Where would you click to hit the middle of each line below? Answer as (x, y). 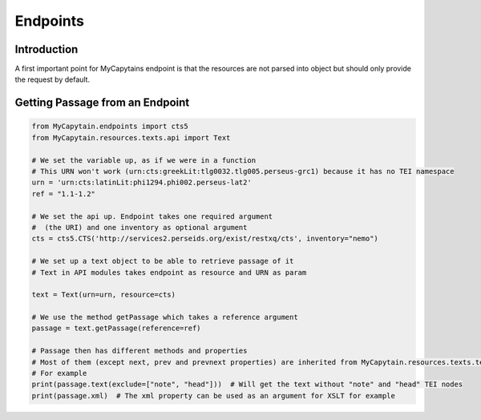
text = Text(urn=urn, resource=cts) (104, 295)
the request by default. (53, 79)
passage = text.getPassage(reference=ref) (116, 328)
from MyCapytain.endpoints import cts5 (110, 127)
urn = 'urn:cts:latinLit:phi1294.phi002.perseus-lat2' (141, 183)
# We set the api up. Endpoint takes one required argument (152, 216)
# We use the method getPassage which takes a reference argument (165, 317)
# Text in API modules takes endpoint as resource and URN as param (169, 272)
